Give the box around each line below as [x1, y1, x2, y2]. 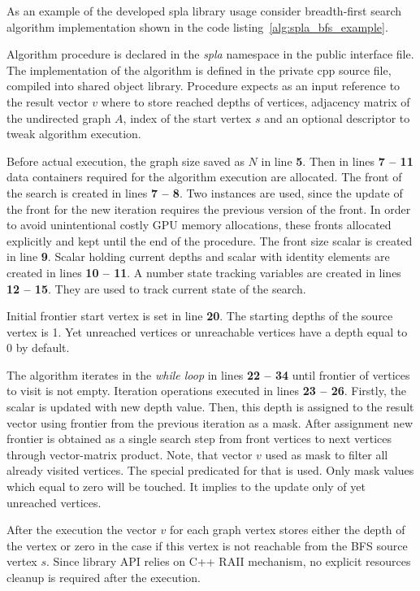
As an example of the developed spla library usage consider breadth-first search [6, 2, 402, 19]
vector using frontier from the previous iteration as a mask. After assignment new [6, 414, 414, 431]
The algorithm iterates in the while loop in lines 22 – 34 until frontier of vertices [6, 366, 410, 383]
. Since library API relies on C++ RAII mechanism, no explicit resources [46, 553, 411, 570]
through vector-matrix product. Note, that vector [6, 445, 253, 463]
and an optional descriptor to [264, 109, 410, 126]
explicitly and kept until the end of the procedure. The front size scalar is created [6, 232, 413, 249]
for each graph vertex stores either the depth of [169, 521, 405, 538]
